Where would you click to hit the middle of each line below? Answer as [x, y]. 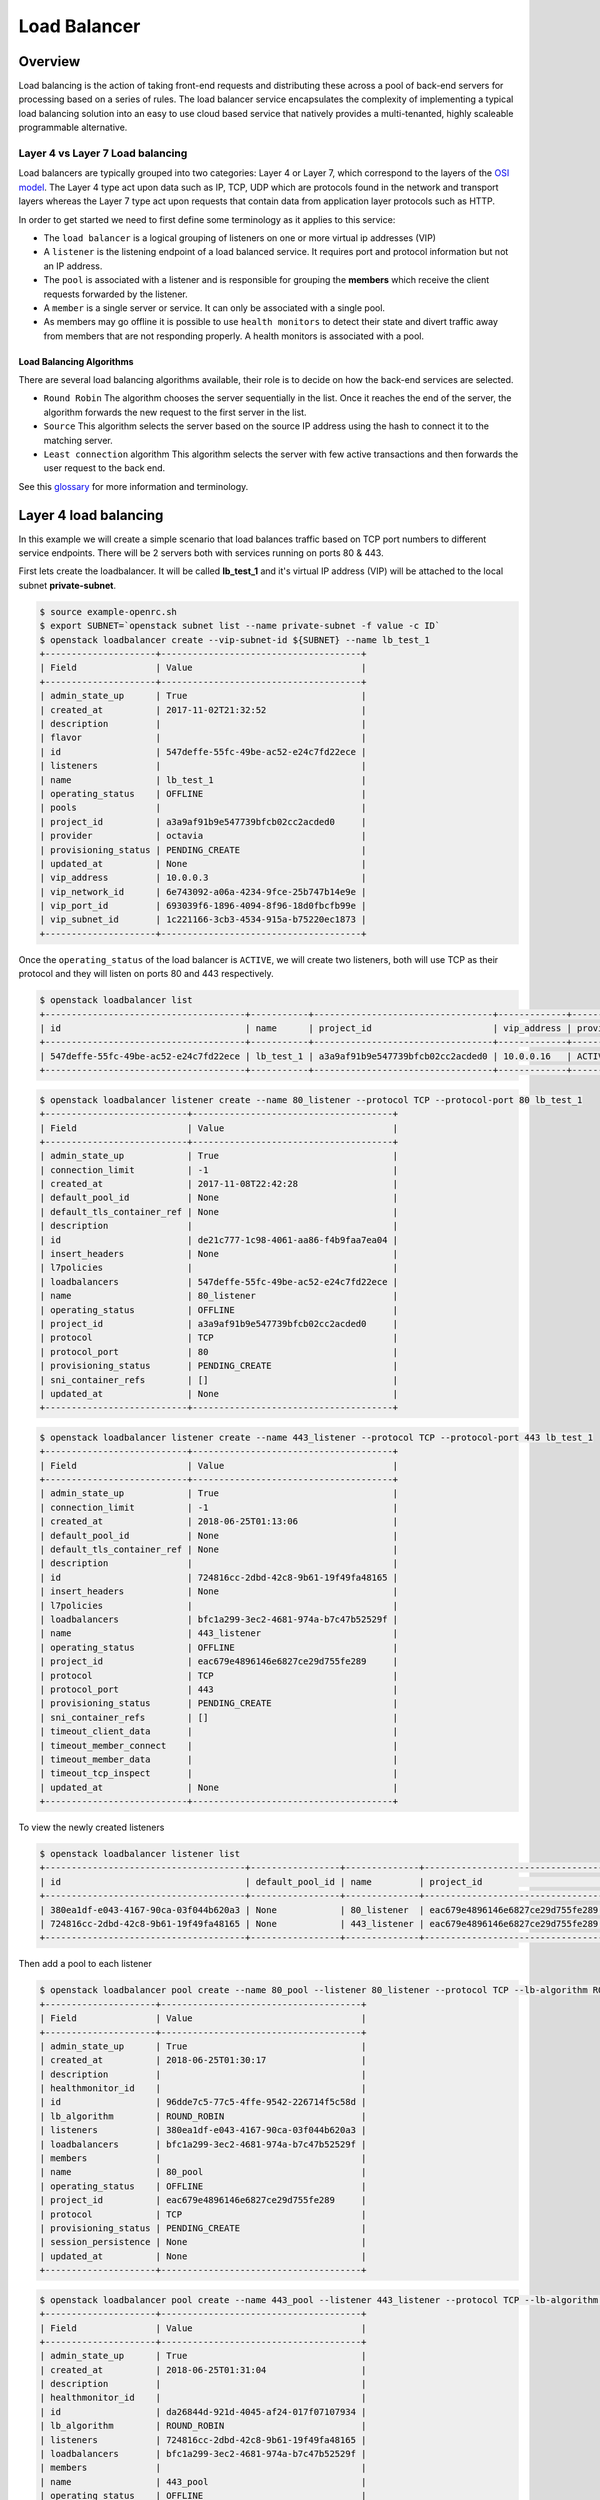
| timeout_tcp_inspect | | [219, 1773]
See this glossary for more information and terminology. [133, 486]
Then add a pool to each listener [85, 1964]
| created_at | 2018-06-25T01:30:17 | [203, 2060]
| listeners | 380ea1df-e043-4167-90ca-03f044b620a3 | [203, 2130]
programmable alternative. [73, 127]
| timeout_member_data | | [219, 1759]
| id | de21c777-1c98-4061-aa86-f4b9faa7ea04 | [219, 1239]
